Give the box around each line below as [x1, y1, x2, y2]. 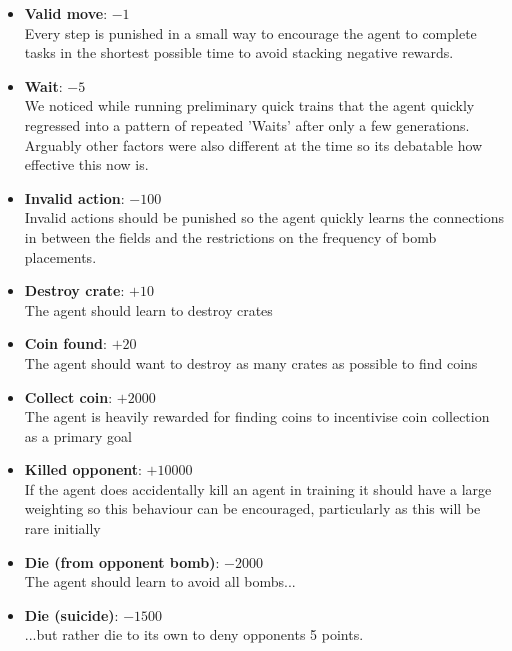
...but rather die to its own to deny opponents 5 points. [24, 624, 364, 645]
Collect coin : [24, 386, 113, 407]
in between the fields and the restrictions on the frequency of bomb [24, 226, 437, 247]
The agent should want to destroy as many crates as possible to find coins [24, 352, 478, 373]
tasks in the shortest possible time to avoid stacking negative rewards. [24, 42, 454, 63]
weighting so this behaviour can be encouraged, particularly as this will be [24, 498, 481, 519]
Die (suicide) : [24, 604, 119, 625]
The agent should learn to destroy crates [24, 299, 273, 320]
